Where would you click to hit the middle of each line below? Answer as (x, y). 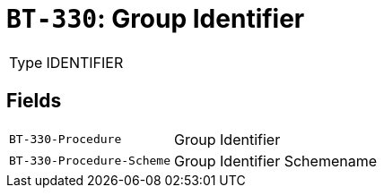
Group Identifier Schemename (276, 161)
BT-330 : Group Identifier (156, 19)
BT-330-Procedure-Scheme (90, 161)
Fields (34, 101)
